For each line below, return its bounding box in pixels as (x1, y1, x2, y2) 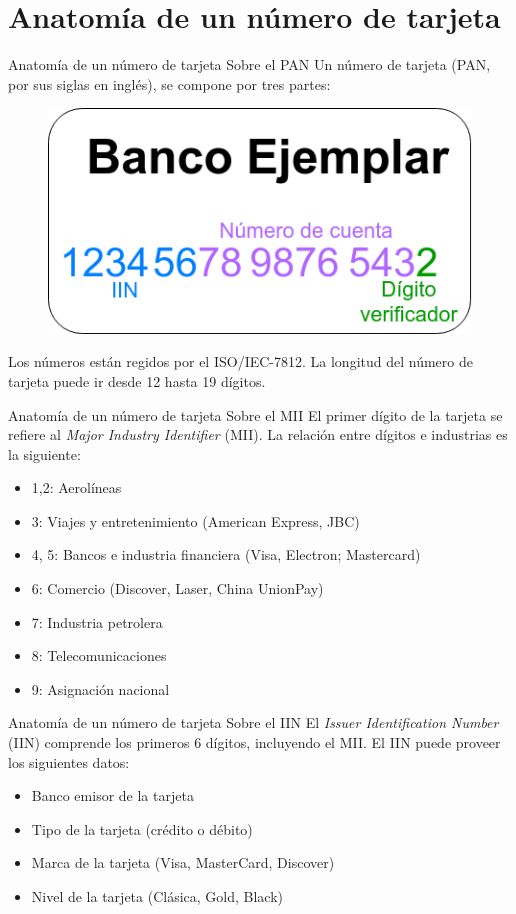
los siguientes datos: (8, 751, 130, 772)
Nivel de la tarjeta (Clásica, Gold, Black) (31, 886, 284, 907)
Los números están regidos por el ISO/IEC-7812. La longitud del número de (8, 351, 473, 372)
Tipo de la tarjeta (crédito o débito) (31, 818, 253, 839)
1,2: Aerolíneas (31, 477, 122, 498)
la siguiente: (8, 443, 81, 464)
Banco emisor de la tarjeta (31, 785, 194, 806)
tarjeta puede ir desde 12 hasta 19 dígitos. (8, 370, 266, 391)
